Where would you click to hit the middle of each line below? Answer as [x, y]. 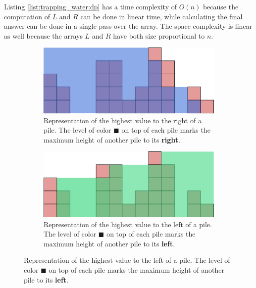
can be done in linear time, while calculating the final [161, 16]
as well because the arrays [43, 35]
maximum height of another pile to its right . [112, 139]
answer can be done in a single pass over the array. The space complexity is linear [128, 26]
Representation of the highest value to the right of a [123, 120]
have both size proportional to [159, 35]
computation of [27, 16]
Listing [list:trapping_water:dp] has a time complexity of [91, 6]
